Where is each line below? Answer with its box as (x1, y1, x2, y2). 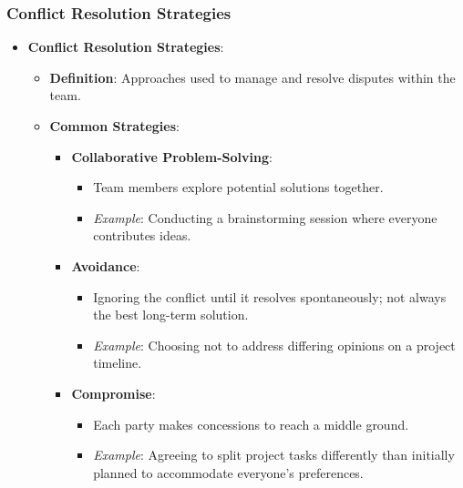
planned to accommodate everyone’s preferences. (93, 463, 364, 482)
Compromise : (71, 383, 156, 402)
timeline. (93, 353, 142, 372)
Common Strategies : (49, 117, 180, 135)
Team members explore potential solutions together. (93, 178, 384, 197)
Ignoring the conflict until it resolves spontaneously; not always (93, 287, 447, 306)
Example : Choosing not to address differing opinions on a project (93, 335, 456, 354)
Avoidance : (71, 256, 140, 275)
